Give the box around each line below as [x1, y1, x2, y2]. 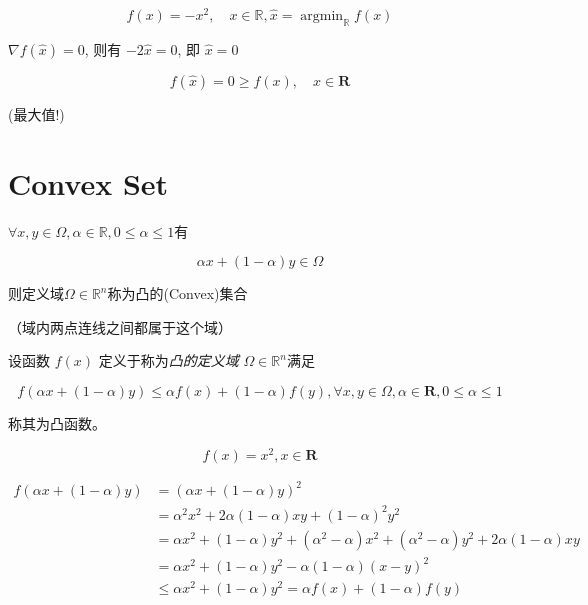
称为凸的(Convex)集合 [107, 283, 248, 304]
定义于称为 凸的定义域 [98, 350, 239, 371]
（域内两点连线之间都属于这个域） [8, 316, 232, 337]
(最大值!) [8, 103, 65, 124]
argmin [300, 9, 344, 24]
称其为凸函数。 [8, 412, 106, 433]
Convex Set [8, 162, 169, 203]
